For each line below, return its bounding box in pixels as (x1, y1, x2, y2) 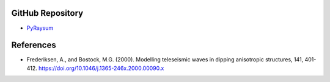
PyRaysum (26, 24, 54, 32)
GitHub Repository (11, 8, 84, 18)
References (11, 40, 56, 50)
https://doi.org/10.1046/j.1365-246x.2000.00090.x (38, 64, 164, 72)
